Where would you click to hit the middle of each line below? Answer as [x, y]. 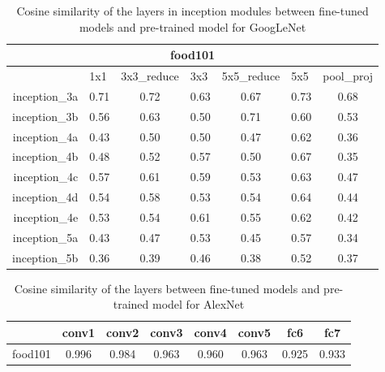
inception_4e [46, 216]
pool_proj [348, 76]
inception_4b [45, 156]
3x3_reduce [150, 76]
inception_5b [45, 257]
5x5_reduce [251, 76]
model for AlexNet [198, 304]
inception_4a [45, 136]
